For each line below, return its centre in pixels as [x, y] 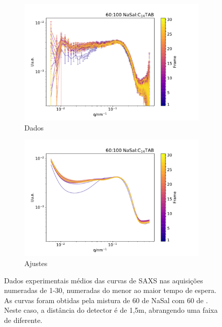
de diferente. [23, 320]
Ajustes [36, 263]
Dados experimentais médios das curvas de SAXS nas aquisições [104, 280]
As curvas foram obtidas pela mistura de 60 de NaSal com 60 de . [106, 300]
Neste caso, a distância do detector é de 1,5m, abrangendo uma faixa [111, 310]
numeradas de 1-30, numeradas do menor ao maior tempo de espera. [110, 290]
